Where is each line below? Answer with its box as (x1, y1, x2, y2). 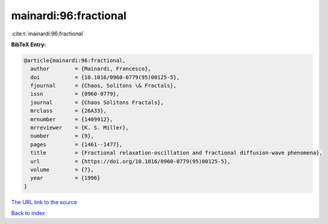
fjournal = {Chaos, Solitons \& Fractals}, (30, 82, 177, 89)
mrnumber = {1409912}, (30, 116, 113, 123)
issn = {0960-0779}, (30, 91, 120, 97)
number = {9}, (30, 133, 95, 139)
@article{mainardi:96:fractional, (24, 57, 126, 64)
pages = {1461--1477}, (30, 141, 123, 148)
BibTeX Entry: (11, 41, 46, 48)
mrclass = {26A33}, (30, 107, 107, 114)
